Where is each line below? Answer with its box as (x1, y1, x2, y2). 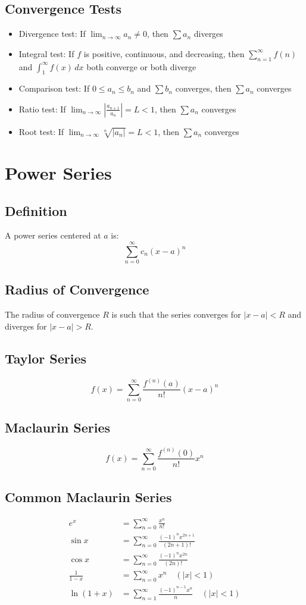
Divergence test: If (18, 27, 86, 40)
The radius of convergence (5, 308, 100, 321)
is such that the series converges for (111, 308, 241, 321)
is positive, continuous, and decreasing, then (83, 47, 245, 59)
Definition (5, 201, 67, 220)
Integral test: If (18, 47, 74, 59)
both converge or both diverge (86, 60, 196, 73)
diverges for (5, 319, 47, 332)
